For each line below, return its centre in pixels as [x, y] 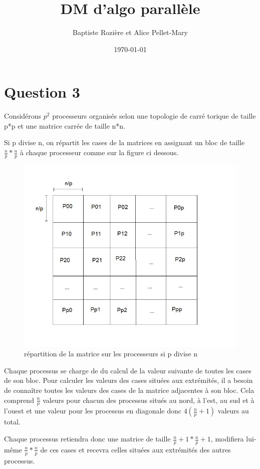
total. [12, 422]
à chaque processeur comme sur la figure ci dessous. [99, 152]
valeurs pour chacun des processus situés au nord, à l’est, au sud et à [149, 400]
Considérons [23, 116]
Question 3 [42, 92]
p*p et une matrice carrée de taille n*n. [65, 125]
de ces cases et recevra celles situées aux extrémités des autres [136, 449]
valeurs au [233, 411]
